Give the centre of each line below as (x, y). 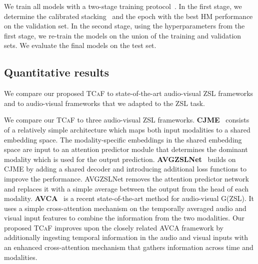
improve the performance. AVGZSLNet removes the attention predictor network (126, 178)
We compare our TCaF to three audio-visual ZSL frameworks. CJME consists (127, 120)
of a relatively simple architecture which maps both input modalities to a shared (127, 129)
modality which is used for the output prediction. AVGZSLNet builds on (120, 159)
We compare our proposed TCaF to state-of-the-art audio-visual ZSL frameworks (129, 93)
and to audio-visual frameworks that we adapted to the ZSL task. (104, 103)
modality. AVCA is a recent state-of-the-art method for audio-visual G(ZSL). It (129, 198)
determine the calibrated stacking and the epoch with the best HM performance (128, 16)
